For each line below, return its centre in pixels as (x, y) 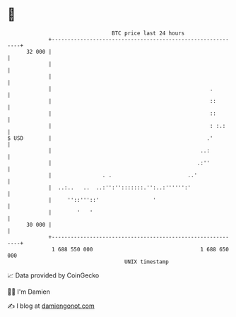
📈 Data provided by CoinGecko (53, 275)
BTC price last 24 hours (148, 33)
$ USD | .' (110, 138)
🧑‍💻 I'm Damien (29, 292)
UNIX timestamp (147, 262)
